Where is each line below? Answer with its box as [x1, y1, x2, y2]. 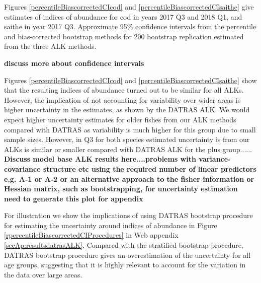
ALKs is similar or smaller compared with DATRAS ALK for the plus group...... [4, 144, 252, 154]
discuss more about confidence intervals [4, 57, 144, 68]
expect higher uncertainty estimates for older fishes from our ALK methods [4, 114, 236, 124]
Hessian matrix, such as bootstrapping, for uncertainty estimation [4, 183, 238, 194]
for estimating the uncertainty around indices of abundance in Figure [4, 220, 217, 230]
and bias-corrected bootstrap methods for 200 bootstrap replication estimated [4, 31, 244, 41]
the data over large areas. [4, 269, 82, 279]
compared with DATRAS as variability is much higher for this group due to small [4, 124, 256, 134]
